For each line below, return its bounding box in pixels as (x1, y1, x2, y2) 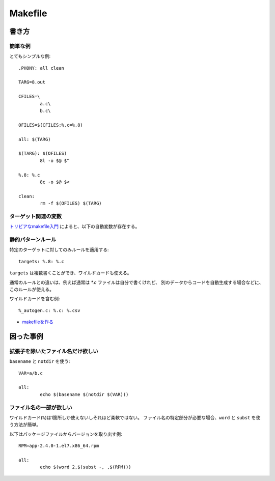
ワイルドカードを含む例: (9, 296, 61, 302)
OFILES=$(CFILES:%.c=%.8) (18, 122, 84, 128)
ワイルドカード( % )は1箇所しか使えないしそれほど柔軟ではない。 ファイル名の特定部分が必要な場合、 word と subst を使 (9, 415, 261, 420)
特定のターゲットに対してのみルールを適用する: (9, 247, 109, 253)
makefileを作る (22, 319, 53, 325)
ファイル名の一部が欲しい (9, 404, 72, 411)
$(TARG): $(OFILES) (18, 151, 67, 156)
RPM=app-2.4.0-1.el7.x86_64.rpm (18, 443, 99, 449)
